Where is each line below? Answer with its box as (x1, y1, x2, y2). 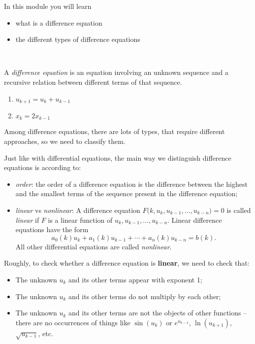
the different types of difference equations (15, 34, 140, 44)
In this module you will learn (4, 1, 92, 11)
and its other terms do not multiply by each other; (68, 291, 221, 301)
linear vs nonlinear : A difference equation (15, 205, 140, 215)
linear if (15, 214, 39, 225)
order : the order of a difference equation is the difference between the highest (15, 178, 248, 189)
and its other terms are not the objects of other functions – (68, 308, 247, 318)
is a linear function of (48, 214, 113, 225)
